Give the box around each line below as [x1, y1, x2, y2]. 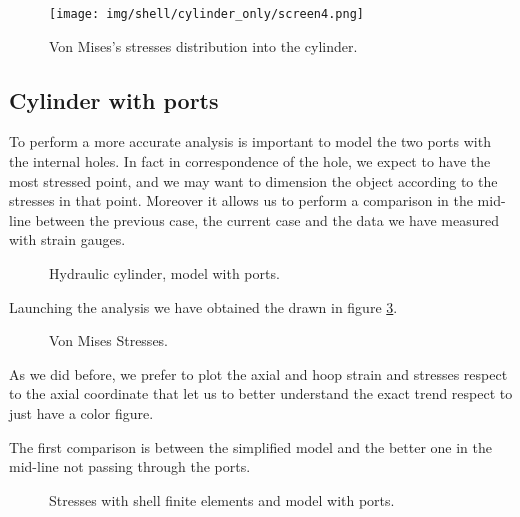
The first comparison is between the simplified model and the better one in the [9, 436, 493, 457]
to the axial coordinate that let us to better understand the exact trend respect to [9, 383, 513, 404]
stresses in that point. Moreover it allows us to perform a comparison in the [9, 190, 473, 211]
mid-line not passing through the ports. [9, 456, 251, 477]
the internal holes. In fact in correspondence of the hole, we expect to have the [9, 151, 491, 172]
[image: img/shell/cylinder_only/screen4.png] [49, 7, 364, 21]
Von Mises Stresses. [49, 330, 169, 351]
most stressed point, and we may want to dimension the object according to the [9, 170, 498, 191]
